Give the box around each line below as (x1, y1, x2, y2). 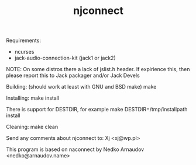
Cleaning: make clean (6, 124, 59, 131)
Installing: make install (6, 94, 60, 101)
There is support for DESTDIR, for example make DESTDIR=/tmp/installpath (6, 106, 188, 113)
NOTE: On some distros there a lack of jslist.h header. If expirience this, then (6, 66, 190, 73)
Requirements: (6, 37, 41, 44)
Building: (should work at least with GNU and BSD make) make (6, 83, 157, 90)
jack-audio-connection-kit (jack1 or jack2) (14, 54, 116, 62)
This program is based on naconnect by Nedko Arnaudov (6, 146, 145, 153)
